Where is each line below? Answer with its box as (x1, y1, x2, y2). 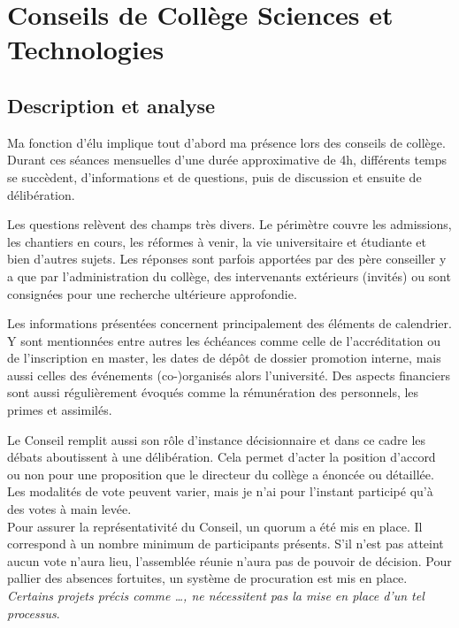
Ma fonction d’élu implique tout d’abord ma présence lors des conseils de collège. (7, 133, 446, 151)
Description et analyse (7, 91, 215, 119)
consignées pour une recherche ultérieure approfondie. (7, 284, 297, 303)
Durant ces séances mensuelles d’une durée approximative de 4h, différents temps (7, 150, 448, 169)
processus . (7, 603, 60, 622)
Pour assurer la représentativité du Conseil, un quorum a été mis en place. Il (7, 517, 423, 535)
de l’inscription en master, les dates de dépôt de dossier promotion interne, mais (7, 348, 441, 367)
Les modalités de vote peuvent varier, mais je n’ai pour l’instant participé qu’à (7, 482, 433, 501)
